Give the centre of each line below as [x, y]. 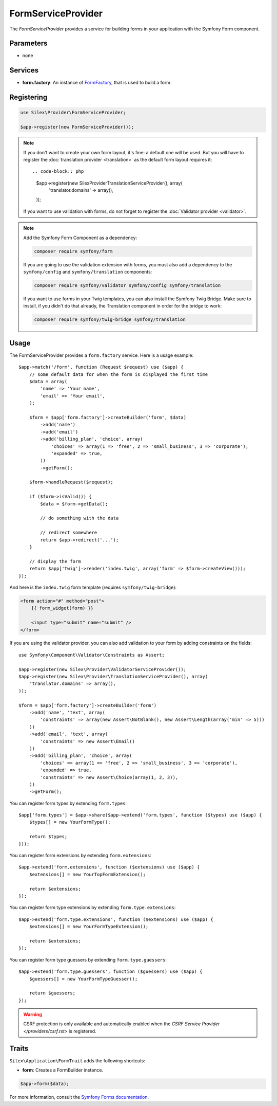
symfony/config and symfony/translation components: [88, 272]
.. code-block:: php [58, 171]
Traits [19, 1048]
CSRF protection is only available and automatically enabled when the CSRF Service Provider [122, 1024]
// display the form [55, 561]
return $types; [48, 837]
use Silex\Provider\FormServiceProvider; [73, 113]
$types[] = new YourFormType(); [70, 822]
